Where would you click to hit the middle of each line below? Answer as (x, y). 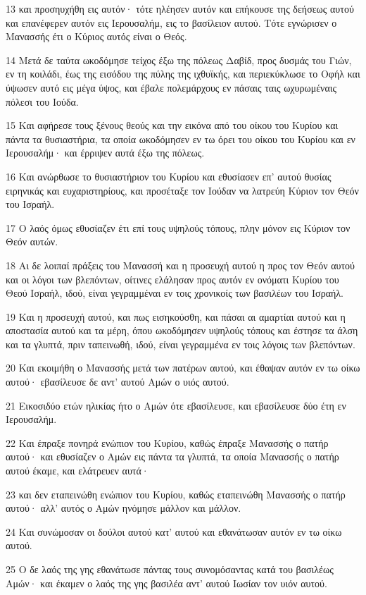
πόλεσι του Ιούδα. (42, 101)
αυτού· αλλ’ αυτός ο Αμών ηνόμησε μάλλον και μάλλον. (124, 508)
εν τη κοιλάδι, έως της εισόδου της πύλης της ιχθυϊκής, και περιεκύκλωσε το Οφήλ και (183, 74)
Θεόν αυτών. (32, 241)
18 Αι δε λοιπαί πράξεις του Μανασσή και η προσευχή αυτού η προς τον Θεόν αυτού (180, 265)
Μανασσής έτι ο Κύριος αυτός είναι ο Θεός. (96, 36)
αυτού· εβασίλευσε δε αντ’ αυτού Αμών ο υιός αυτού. (118, 382)
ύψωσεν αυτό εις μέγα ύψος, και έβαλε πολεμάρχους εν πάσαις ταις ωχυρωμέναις (171, 87)
